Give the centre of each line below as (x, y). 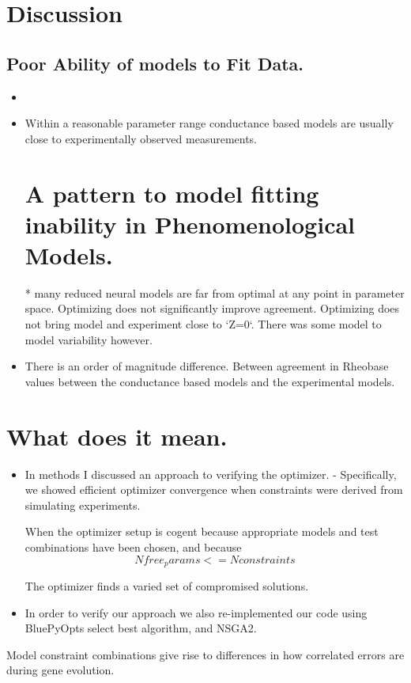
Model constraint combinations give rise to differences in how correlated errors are (205, 654)
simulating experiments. (83, 505)
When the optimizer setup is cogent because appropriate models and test (202, 531)
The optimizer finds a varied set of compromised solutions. (167, 585)
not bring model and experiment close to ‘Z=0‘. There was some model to (203, 324)
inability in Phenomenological (190, 224)
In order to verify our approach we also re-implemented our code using (196, 612)
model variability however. (89, 339)
